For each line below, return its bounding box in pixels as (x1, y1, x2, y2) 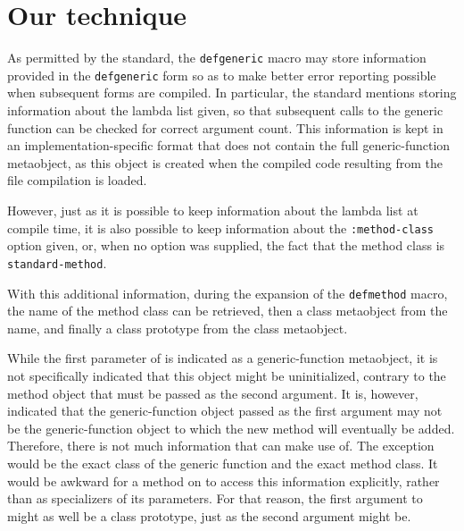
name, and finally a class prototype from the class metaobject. (7, 318, 348, 337)
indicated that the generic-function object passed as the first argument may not (7, 401, 443, 420)
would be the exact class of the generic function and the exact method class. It (7, 453, 438, 472)
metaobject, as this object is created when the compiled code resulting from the (7, 153, 443, 172)
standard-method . (7, 253, 107, 272)
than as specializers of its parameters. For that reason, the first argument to (7, 489, 423, 508)
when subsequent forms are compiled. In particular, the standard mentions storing (7, 83, 457, 102)
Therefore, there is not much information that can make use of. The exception (7, 436, 435, 455)
